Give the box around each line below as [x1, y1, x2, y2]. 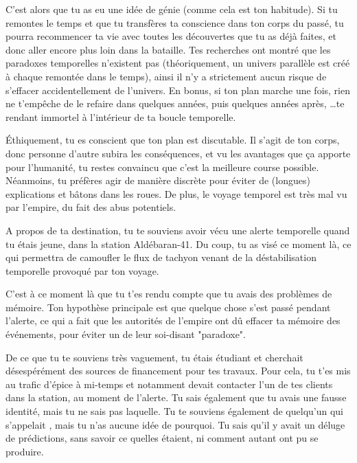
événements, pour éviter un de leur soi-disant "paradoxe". [5, 327, 246, 341]
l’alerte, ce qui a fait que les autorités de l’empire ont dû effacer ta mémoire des [5, 313, 341, 328]
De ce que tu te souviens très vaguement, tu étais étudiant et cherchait [5, 350, 303, 364]
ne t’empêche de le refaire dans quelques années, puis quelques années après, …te [5, 96, 345, 111]
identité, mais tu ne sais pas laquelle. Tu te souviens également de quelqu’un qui [5, 404, 343, 418]
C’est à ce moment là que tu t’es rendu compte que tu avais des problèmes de [5, 286, 332, 301]
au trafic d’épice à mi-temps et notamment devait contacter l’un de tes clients [5, 376, 333, 391]
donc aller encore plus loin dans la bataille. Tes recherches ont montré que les [5, 42, 331, 56]
